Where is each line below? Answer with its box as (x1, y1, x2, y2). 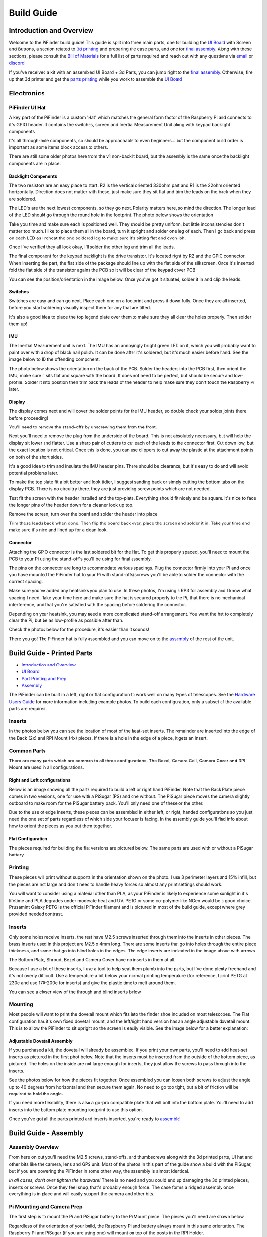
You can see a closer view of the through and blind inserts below (9, 989, 141, 995)
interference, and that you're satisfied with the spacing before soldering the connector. (9, 602, 186, 608)
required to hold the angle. (9, 1091, 63, 1096)
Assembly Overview (9, 1143, 59, 1150)
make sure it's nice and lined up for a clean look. (9, 527, 108, 533)
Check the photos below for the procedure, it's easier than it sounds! (9, 626, 149, 633)
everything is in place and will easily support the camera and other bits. (9, 1191, 155, 1197)
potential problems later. (9, 470, 59, 476)
